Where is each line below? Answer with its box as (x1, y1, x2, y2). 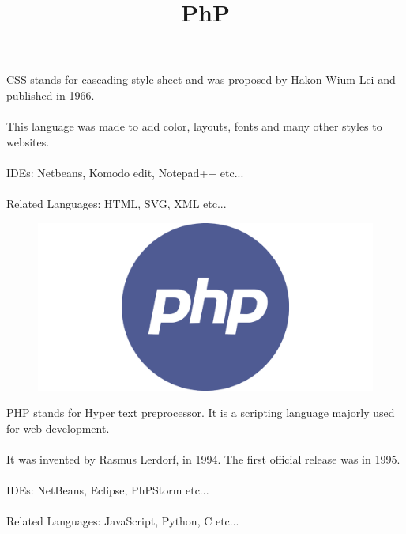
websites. (6, 133, 50, 150)
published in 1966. (6, 86, 95, 103)
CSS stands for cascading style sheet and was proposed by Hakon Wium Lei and (6, 71, 396, 88)
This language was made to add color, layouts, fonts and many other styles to (6, 118, 382, 134)
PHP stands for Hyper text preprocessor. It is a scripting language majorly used (6, 404, 395, 421)
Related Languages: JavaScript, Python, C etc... (6, 513, 239, 529)
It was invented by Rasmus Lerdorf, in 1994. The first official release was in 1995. (6, 451, 400, 468)
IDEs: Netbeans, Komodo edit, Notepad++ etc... (6, 164, 244, 180)
